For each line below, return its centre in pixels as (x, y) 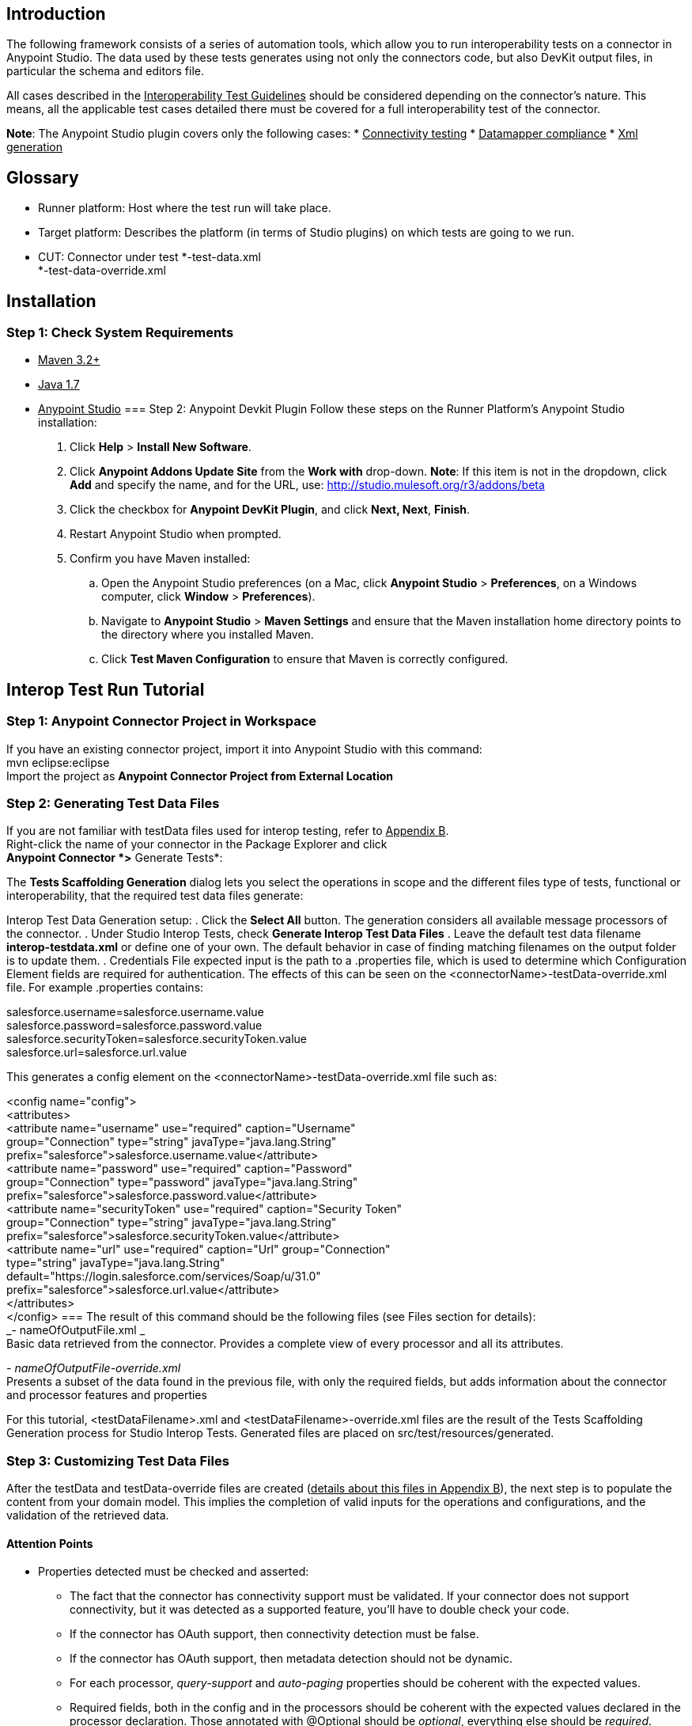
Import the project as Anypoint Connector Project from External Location (200, 776)
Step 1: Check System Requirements (120, 333)
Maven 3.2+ (69, 360)
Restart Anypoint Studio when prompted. (176, 534)
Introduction (56, 14)
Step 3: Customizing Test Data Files (118, 1460)
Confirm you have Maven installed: (160, 559)
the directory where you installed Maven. (208, 635)
